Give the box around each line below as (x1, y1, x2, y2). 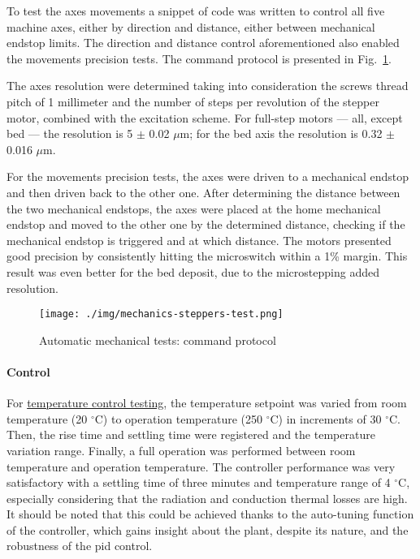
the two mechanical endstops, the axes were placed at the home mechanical (6, 200, 381, 217)
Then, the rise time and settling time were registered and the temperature (6, 426, 375, 443)
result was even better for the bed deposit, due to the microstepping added (6, 263, 379, 280)
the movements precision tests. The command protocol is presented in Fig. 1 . (6, 49, 392, 67)
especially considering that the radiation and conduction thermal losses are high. (6, 489, 408, 506)
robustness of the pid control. (6, 537, 153, 554)
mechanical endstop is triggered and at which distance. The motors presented (6, 231, 392, 248)
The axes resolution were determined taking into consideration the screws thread (6, 77, 409, 94)
